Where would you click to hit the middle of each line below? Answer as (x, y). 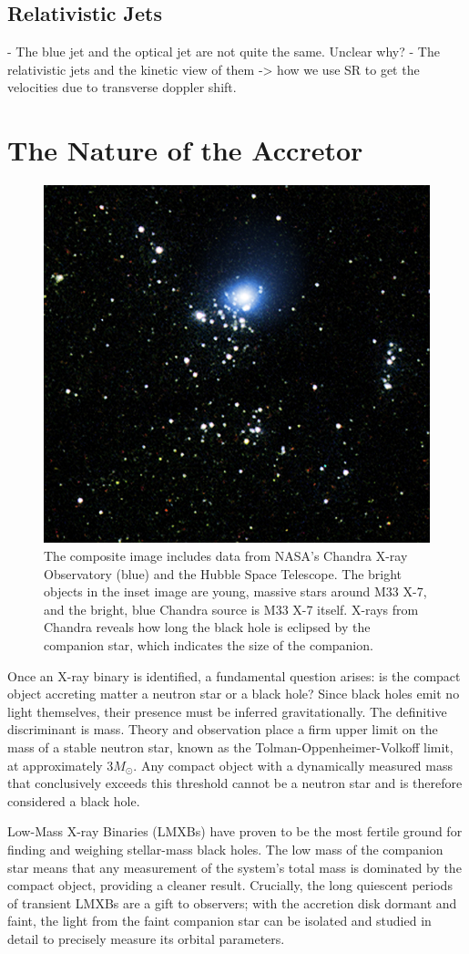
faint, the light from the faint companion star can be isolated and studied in (219, 921)
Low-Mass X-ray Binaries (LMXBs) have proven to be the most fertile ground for (235, 831)
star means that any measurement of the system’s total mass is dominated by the (234, 867)
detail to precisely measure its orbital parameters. (146, 938)
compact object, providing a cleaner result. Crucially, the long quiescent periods (230, 885)
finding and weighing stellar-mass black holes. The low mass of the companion (225, 849)
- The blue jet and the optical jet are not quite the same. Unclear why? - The (224, 52)
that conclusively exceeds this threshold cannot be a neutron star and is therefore (235, 783)
